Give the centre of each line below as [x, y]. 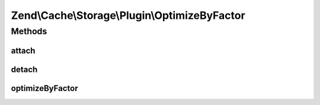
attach [23, 50]
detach [24, 69]
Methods [29, 31]
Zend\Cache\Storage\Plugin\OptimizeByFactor [128, 15]
